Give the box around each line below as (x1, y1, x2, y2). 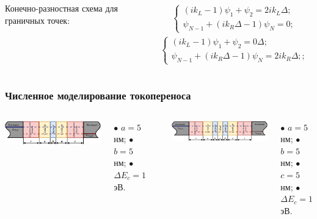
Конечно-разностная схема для (5, 2, 118, 14)
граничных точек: (5, 13, 70, 26)
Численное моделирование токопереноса (5, 88, 191, 103)
